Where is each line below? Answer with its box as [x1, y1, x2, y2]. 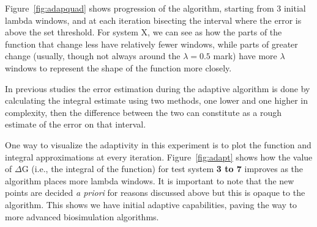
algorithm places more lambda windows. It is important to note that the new [5, 174, 294, 187]
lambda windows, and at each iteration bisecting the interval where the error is [5, 13, 302, 26]
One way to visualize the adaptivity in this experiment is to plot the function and [5, 138, 311, 151]
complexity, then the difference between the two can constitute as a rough [5, 106, 282, 118]
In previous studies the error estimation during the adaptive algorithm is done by [5, 82, 310, 95]
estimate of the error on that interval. [5, 118, 146, 131]
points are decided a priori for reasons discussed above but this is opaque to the [5, 186, 305, 199]
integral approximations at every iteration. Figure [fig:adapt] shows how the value [5, 150, 313, 163]
